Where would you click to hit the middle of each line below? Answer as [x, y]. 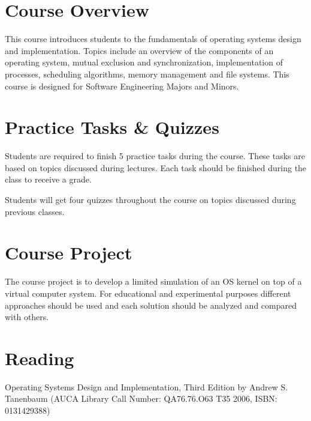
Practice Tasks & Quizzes [112, 127]
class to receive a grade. [48, 179]
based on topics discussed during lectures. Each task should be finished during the [156, 167]
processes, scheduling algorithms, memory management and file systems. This [147, 74]
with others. [27, 317]
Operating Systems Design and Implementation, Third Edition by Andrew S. [147, 386]
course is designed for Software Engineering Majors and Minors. [122, 86]
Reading [40, 358]
